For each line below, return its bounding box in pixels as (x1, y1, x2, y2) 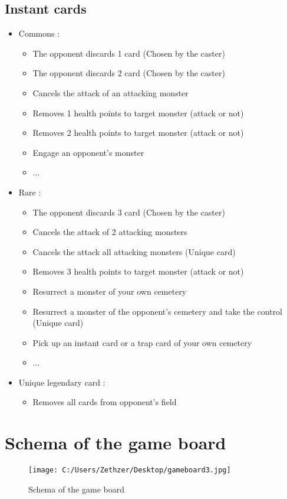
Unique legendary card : (18, 376, 105, 388)
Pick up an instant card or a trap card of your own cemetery (32, 336, 252, 348)
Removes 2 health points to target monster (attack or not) (32, 126, 244, 139)
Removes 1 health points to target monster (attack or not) (32, 106, 244, 119)
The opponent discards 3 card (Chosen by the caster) (32, 206, 225, 218)
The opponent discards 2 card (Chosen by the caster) (32, 67, 225, 79)
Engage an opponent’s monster (32, 146, 144, 158)
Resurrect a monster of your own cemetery (32, 285, 187, 297)
